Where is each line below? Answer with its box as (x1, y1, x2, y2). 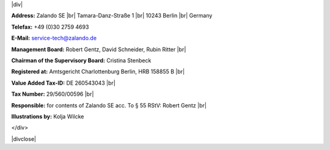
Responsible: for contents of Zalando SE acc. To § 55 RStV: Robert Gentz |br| (11, 101, 207, 109)
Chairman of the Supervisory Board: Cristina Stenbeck (11, 57, 152, 64)
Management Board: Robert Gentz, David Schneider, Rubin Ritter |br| (11, 46, 186, 53)
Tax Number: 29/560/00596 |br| (11, 90, 94, 98)
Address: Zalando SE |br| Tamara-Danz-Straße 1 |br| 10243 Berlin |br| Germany (11, 12, 213, 20)
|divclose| (11, 135, 37, 143)
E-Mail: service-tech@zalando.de (11, 34, 97, 42)
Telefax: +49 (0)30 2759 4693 (11, 23, 89, 30)
